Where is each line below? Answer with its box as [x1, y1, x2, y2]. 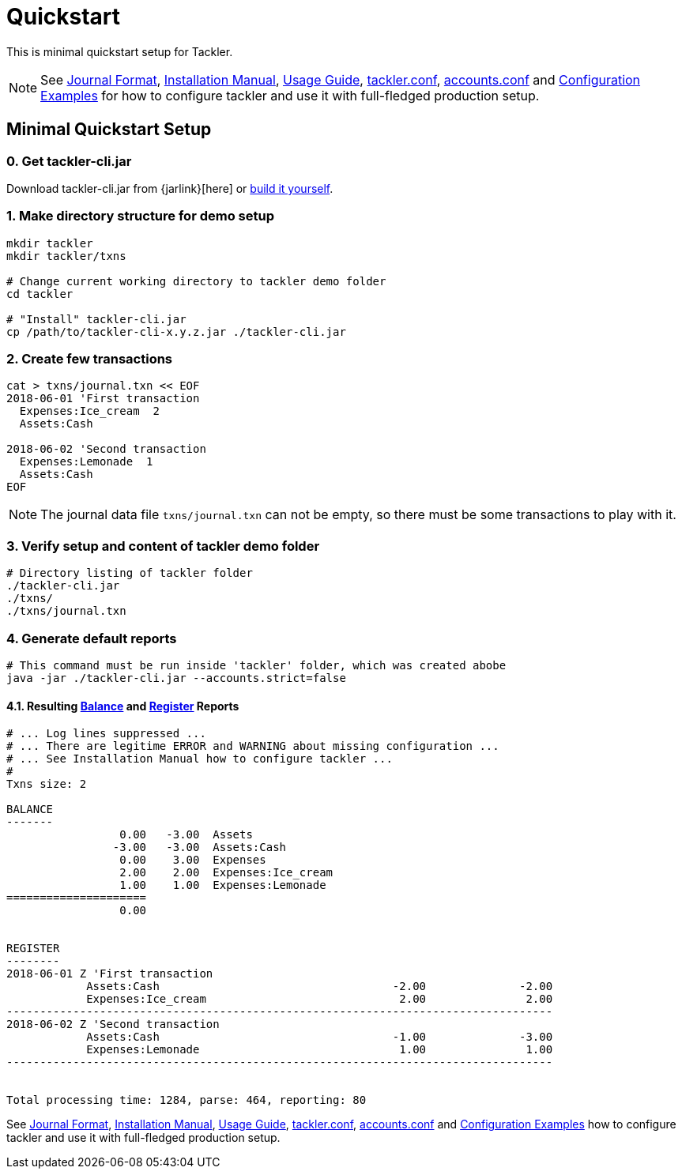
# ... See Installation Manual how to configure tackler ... [6, 752, 393, 766]
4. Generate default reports [6, 630, 177, 646]
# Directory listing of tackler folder [6, 567, 253, 580]
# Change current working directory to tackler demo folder [6, 274, 386, 288]
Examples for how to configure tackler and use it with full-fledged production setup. [40, 87, 540, 104]
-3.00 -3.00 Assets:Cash [112, 841, 287, 854]
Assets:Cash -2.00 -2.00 [86, 980, 553, 993]
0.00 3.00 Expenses [119, 853, 266, 867]
